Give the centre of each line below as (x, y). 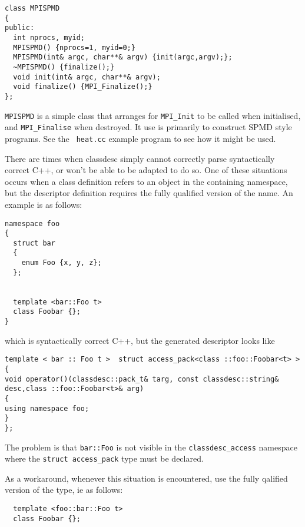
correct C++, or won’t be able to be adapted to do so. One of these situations (146, 170)
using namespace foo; (47, 408)
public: (20, 28)
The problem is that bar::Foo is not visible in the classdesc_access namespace (151, 447)
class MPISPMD (32, 8)
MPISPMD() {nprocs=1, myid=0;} (74, 47)
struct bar (34, 243)
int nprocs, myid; (49, 37)
